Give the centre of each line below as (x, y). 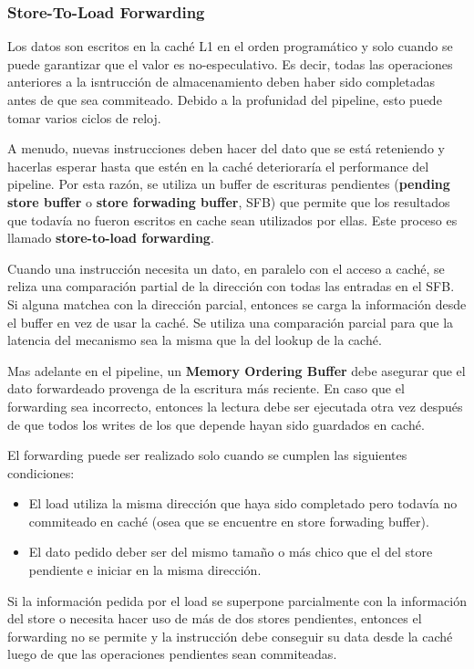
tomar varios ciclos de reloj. (84, 117)
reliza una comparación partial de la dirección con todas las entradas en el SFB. (231, 286)
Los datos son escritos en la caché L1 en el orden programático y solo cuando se (230, 46)
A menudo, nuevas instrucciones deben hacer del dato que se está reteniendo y (226, 148)
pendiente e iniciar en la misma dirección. (145, 570)
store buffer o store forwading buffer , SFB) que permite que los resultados (229, 201)
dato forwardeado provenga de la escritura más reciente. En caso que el (206, 388)
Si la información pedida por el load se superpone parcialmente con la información (237, 600)
